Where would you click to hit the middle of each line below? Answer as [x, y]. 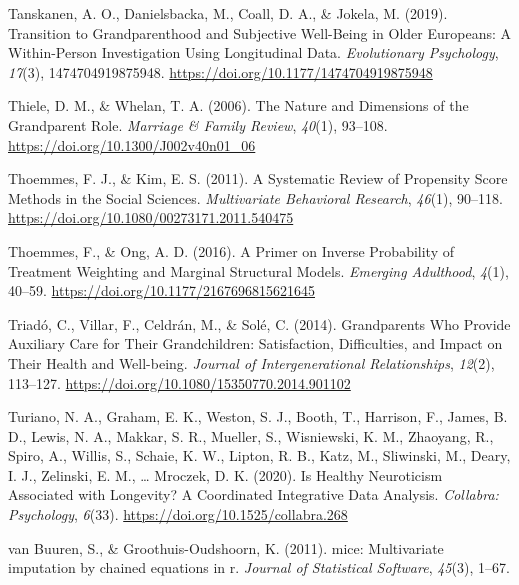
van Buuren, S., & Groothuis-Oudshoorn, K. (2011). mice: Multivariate [226, 547]
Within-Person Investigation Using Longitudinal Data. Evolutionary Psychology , [253, 52]
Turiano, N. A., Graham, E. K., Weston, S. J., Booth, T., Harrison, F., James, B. [258, 416]
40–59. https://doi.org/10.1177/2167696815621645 [161, 290]
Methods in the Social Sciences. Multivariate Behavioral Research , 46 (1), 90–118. [255, 197]
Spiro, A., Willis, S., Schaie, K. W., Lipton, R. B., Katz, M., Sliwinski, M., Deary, [259, 455]
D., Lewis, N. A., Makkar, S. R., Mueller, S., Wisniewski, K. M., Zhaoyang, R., [251, 435]
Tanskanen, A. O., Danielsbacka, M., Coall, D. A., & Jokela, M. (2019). [228, 13]
